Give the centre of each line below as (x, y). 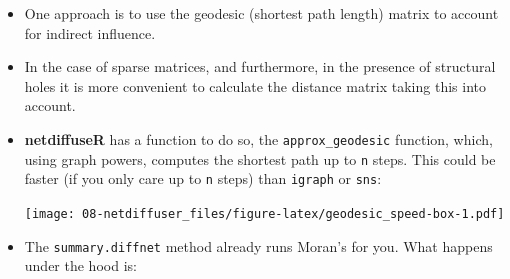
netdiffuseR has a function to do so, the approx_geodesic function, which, (258, 138)
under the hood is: (80, 265)
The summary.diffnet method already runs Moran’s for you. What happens (258, 245)
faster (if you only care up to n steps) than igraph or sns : (203, 178)
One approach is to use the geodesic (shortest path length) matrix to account (261, 13)
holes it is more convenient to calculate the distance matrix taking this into (255, 85)
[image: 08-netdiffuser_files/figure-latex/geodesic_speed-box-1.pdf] (264, 213)
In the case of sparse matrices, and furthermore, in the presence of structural (260, 66)
